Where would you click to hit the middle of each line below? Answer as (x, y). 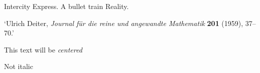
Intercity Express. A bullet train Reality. (67, 6)
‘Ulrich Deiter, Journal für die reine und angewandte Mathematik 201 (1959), (124, 23)
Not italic (19, 66)
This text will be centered (43, 49)
